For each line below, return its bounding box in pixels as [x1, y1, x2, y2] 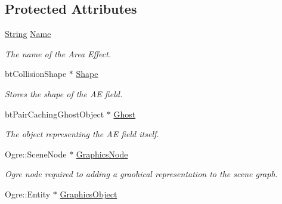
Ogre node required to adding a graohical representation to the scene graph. [5, 168, 278, 180]
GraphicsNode [76, 147, 128, 160]
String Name [5, 27, 51, 40]
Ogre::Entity [5, 187, 51, 200]
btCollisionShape [5, 67, 67, 80]
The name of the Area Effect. [5, 47, 111, 60]
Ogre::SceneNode [5, 147, 67, 160]
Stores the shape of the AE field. [5, 87, 123, 100]
